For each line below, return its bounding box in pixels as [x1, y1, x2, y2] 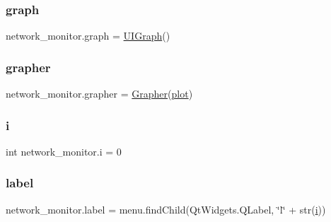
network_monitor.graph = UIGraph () [6, 28, 170, 43]
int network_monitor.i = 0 [6, 144, 122, 158]
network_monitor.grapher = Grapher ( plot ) [6, 86, 193, 101]
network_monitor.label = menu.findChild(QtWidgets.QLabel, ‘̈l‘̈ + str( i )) [6, 201, 326, 216]
